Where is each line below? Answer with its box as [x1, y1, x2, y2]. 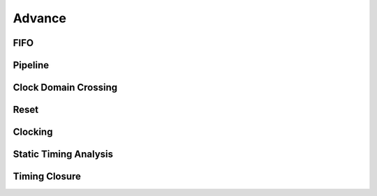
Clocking [13, 126, 53, 138]
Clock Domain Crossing [13, 82, 118, 93]
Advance [13, 10, 66, 26]
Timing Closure [13, 171, 82, 183]
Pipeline [13, 59, 50, 71]
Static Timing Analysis [13, 149, 114, 160]
